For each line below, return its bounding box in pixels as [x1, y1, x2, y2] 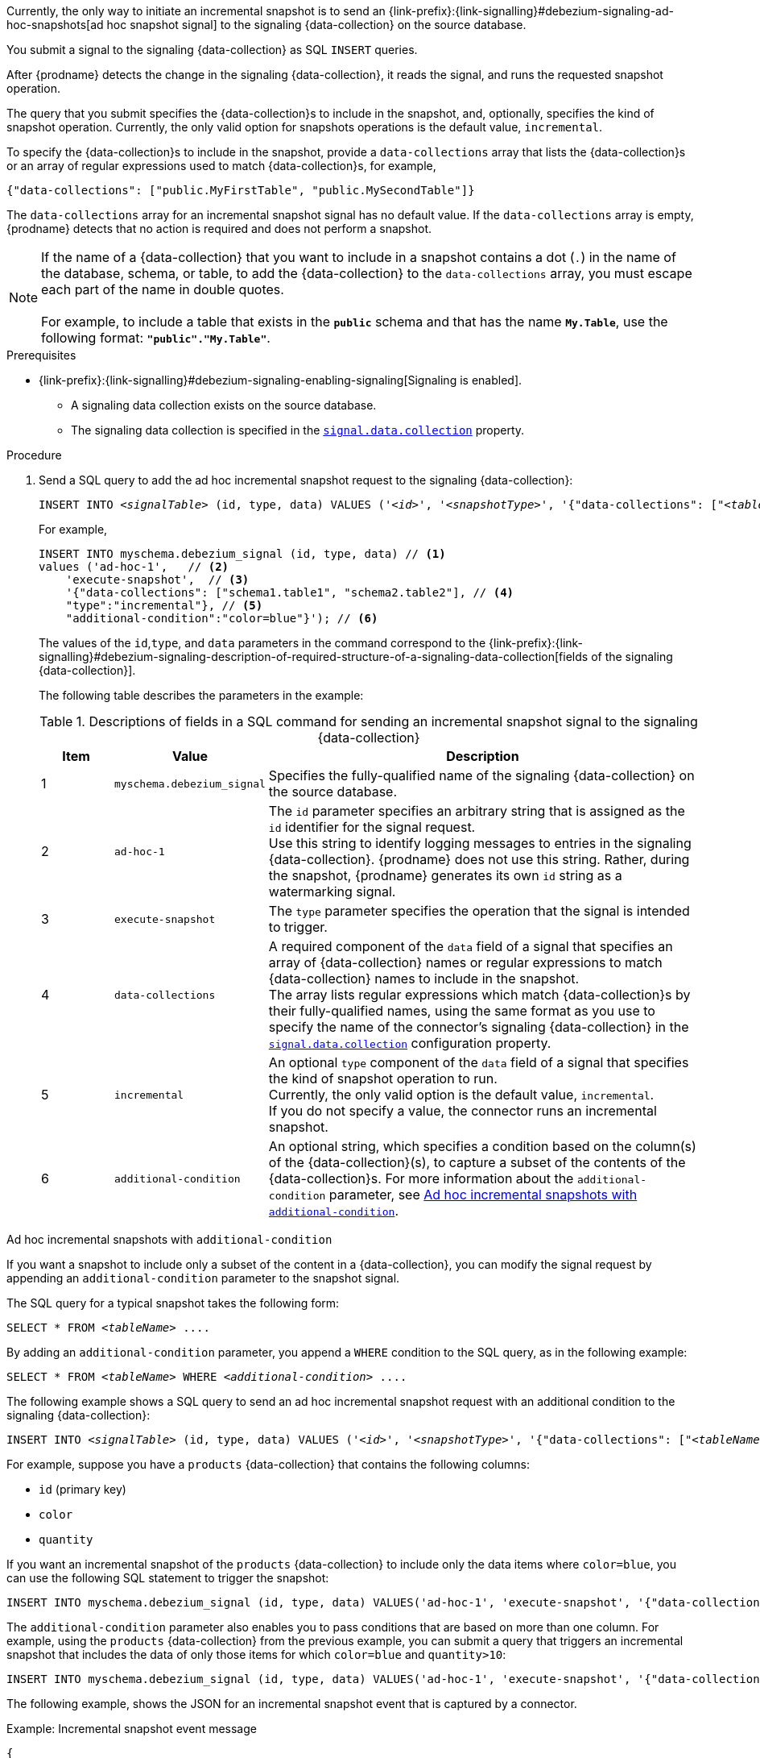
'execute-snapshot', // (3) [65, 573, 250, 586]
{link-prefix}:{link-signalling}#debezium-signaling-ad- [388, 4, 674, 18]
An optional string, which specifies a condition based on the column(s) [268, 1138, 696, 1154]
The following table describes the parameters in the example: [39, 688, 364, 702]
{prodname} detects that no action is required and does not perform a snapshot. [6, 222, 432, 235]
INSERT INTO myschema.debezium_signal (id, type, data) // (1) [39, 547, 446, 560]
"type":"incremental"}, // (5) [65, 599, 263, 612]
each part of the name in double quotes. [41, 281, 284, 297]
